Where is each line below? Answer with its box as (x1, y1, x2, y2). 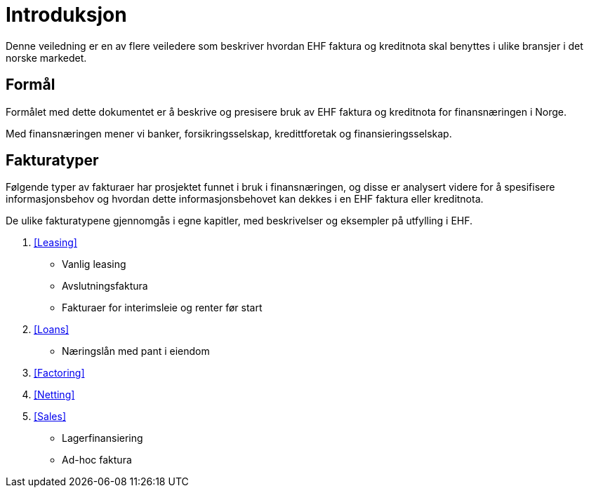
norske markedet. (6, 51, 87, 64)
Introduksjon (6, 3, 127, 27)
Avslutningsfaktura (62, 280, 148, 292)
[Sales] (34, 410, 66, 423)
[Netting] (34, 389, 75, 401)
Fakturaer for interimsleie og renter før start (62, 302, 263, 314)
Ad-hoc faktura (62, 454, 132, 466)
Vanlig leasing (62, 258, 126, 271)
